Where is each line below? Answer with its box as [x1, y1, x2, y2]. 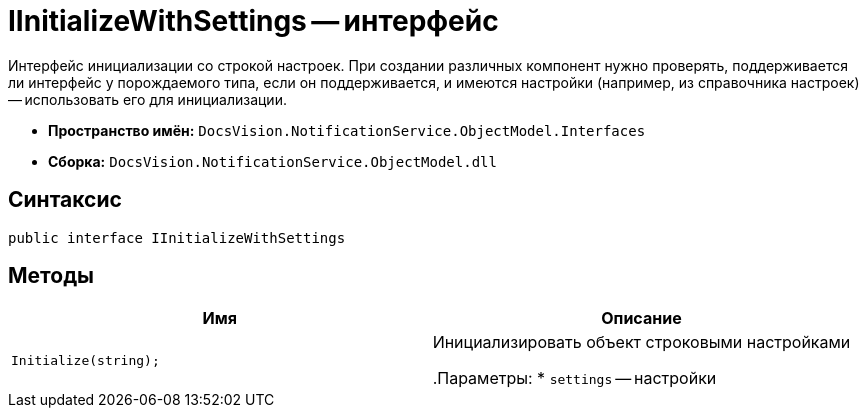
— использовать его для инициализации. [8, 90, 287, 108]
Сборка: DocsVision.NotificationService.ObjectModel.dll [48, 152, 497, 170]
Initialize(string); [11, 352, 160, 368]
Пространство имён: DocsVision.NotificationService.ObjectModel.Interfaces [48, 121, 646, 139]
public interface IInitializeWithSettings [8, 229, 346, 246]
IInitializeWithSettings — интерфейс [8, 4, 499, 38]
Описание [601, 308, 682, 329]
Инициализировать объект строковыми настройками [432, 332, 851, 353]
